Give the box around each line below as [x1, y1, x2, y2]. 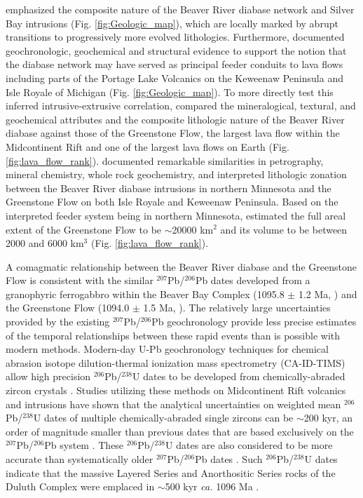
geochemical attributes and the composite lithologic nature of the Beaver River [6, 112, 345, 126]
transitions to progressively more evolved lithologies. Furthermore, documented [6, 29, 345, 44]
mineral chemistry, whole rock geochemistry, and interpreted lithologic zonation [6, 167, 347, 182]
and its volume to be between [220, 222, 348, 236]
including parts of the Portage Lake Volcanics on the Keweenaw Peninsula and [6, 70, 343, 85]
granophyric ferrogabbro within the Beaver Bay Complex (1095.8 [6, 286, 285, 301]
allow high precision [6, 369, 91, 384]
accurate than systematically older [6, 452, 153, 466]
